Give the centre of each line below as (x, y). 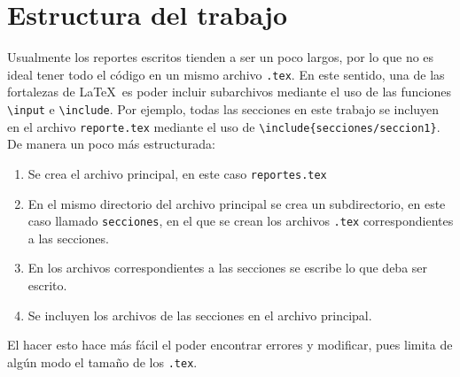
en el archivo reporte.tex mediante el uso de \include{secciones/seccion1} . (224, 126)
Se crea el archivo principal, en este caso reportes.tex (177, 173)
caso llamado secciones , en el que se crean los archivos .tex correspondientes (241, 221)
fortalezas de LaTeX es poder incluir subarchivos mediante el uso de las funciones (229, 92)
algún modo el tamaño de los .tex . (102, 362)
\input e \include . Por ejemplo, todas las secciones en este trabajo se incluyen (223, 108)
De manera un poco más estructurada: (111, 144)
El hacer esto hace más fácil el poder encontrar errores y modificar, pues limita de (230, 345)
